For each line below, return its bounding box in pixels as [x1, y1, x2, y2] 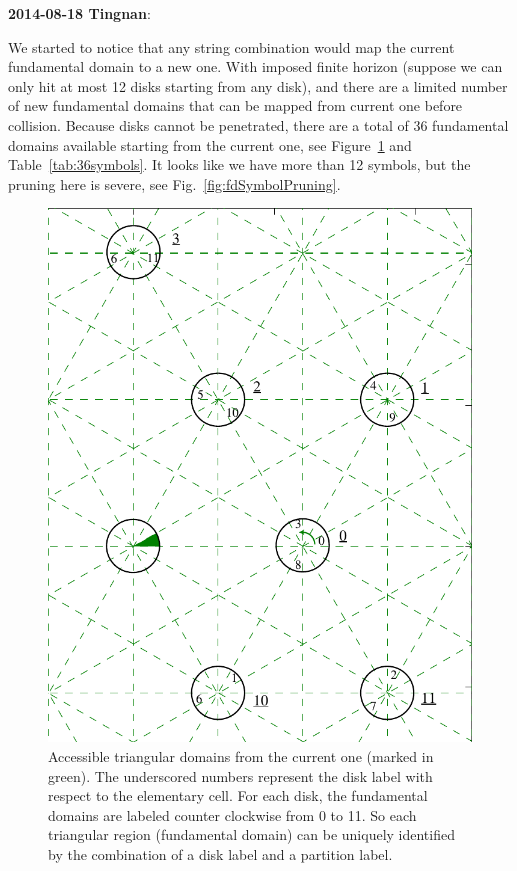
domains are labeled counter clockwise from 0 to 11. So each [48, 804, 417, 825]
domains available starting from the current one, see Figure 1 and [8, 134, 412, 155]
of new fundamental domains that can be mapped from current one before [8, 95, 463, 116]
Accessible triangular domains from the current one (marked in [48, 745, 434, 766]
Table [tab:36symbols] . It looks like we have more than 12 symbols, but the [8, 154, 471, 175]
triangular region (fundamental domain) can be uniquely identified [48, 824, 455, 845]
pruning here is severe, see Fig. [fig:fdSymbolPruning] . [8, 173, 341, 194]
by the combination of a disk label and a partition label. [48, 843, 393, 864]
